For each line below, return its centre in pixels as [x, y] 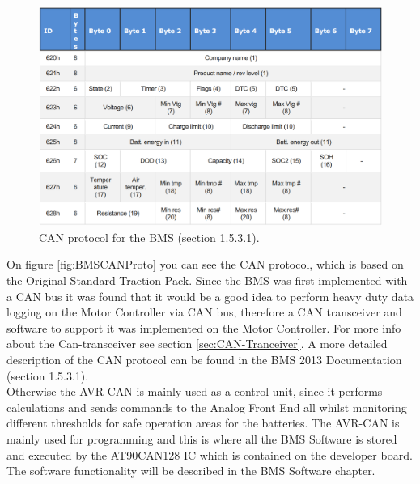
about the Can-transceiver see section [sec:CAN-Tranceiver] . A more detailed [197, 344]
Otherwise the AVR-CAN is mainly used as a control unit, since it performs [195, 391]
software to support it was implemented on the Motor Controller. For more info [204, 327]
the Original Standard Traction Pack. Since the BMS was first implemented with [207, 280]
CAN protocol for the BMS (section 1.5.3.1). [149, 237]
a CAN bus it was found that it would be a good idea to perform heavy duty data [210, 296]
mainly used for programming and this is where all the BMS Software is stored [202, 438]
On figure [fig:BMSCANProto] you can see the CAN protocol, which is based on [205, 264]
